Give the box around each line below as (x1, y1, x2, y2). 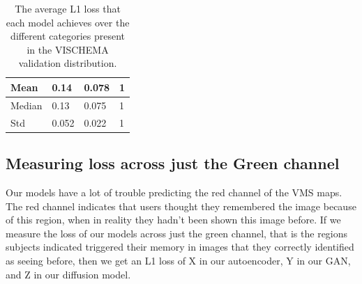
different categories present (10, 29, 126, 43)
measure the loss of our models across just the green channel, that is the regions (6, 226, 348, 240)
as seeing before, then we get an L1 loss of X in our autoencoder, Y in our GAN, (6, 253, 351, 267)
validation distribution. (18, 56, 117, 70)
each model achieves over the (6, 15, 130, 29)
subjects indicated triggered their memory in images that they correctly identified (6, 239, 354, 254)
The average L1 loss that (15, 1, 121, 15)
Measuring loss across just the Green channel (6, 152, 340, 174)
